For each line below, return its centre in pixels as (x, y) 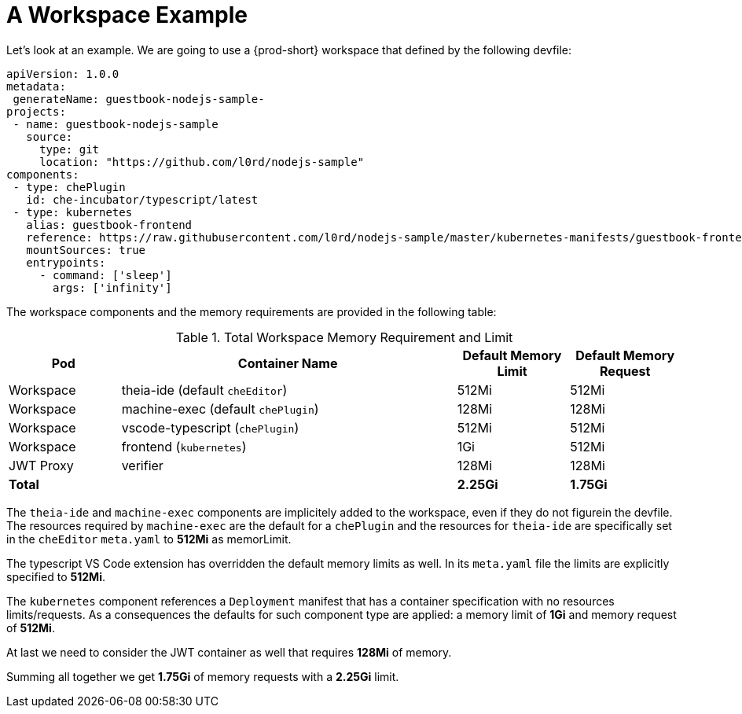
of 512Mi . (31, 628)
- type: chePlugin (69, 187)
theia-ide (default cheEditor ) (204, 390)
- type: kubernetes (73, 212)
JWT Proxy (41, 465)
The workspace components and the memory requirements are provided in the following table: (252, 311)
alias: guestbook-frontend (109, 225)
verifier (142, 465)
